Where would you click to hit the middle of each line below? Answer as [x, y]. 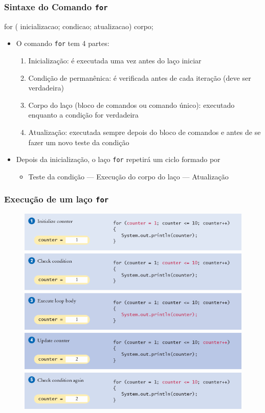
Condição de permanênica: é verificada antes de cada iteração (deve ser [140, 77]
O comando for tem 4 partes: [63, 43]
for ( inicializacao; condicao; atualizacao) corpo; [79, 26]
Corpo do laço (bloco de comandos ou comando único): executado [131, 105]
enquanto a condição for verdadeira [83, 115]
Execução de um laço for [57, 199]
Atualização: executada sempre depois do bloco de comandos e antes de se [145, 132]
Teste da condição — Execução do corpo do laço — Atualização [128, 176]
